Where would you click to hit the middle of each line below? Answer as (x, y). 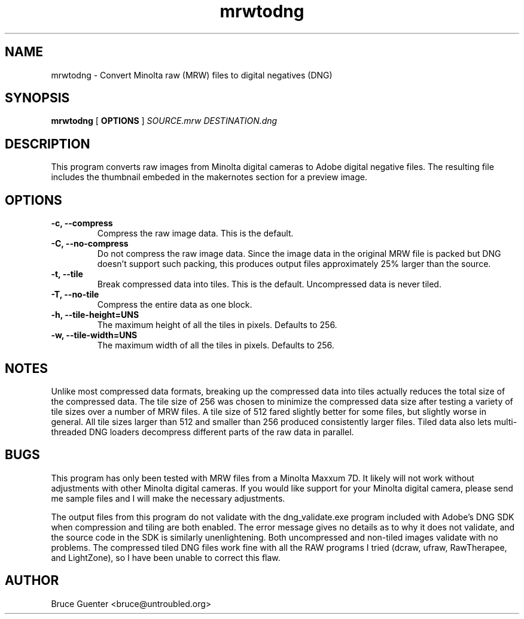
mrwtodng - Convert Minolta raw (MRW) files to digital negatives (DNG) (192, 75)
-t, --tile (67, 274)
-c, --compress (82, 223)
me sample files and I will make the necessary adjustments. (168, 498)
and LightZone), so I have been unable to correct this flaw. (166, 557)
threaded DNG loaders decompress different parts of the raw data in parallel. (202, 432)
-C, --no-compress (90, 244)
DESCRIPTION (48, 144)
